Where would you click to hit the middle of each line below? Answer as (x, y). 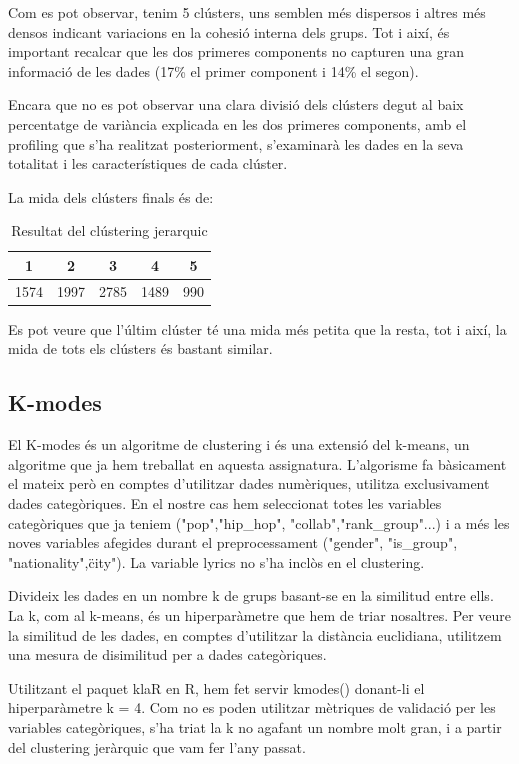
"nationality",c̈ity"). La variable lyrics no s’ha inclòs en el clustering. (216, 561)
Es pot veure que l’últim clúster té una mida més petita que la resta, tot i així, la (257, 328)
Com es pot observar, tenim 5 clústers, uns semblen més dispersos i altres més (247, 12)
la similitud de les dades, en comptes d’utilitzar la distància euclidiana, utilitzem (255, 634)
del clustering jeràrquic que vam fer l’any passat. (157, 746)
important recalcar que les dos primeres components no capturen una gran (236, 51)
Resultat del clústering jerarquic (109, 230)
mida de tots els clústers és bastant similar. (140, 348)
